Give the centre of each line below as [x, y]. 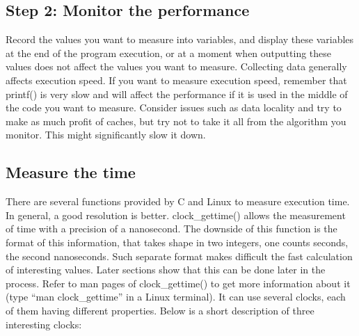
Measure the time [71, 172]
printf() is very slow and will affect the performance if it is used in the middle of [177, 94]
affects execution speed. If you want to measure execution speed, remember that [176, 80]
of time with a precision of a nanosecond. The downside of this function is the [171, 229]
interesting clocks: [44, 324]
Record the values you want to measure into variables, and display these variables [180, 39]
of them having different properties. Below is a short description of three [160, 310]
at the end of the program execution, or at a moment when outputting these [169, 53]
